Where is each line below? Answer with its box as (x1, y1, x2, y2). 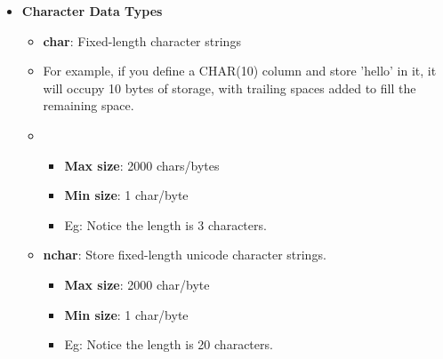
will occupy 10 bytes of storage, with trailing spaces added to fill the (43, 78, 416, 97)
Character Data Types (21, 2, 163, 20)
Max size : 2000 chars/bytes (64, 156, 220, 174)
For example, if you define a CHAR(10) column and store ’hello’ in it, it (43, 61, 437, 80)
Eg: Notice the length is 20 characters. (64, 335, 273, 354)
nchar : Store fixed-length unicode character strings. (43, 245, 326, 264)
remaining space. (43, 96, 134, 115)
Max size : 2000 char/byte (64, 275, 210, 293)
